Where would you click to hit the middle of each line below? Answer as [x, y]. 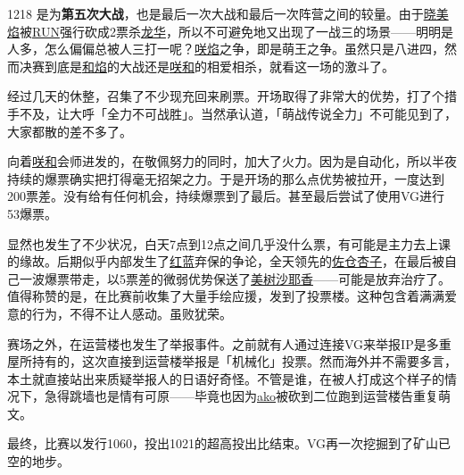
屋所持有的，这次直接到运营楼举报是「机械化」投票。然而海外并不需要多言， [232, 361]
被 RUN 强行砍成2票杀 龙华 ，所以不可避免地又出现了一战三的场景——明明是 [236, 31]
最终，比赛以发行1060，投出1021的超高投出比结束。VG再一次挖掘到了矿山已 [229, 443]
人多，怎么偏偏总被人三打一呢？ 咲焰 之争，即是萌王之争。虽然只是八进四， [226, 49]
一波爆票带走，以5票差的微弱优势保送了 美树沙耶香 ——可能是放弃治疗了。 [235, 278]
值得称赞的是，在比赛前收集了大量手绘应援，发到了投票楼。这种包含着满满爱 [232, 296]
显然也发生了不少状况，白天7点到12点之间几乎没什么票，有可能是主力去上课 [229, 243]
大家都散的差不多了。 [70, 131]
